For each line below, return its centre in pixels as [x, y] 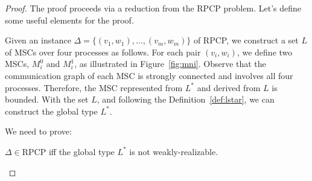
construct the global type [51, 111]
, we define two [265, 52]
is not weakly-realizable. [174, 151]
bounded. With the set [47, 99]
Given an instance [38, 40]
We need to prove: [38, 131]
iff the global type [81, 151]
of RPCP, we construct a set [246, 40]
